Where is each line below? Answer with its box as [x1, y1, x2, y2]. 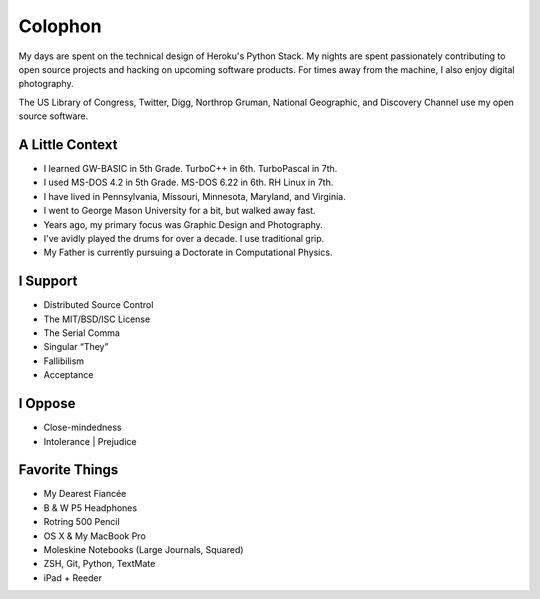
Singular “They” [43, 341, 109, 353]
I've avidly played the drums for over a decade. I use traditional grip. [43, 232, 325, 244]
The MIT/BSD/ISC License [43, 313, 151, 325]
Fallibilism [43, 355, 85, 367]
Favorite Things [18, 461, 119, 479]
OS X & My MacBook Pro [43, 530, 147, 542]
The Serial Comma [43, 327, 120, 339]
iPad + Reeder [43, 571, 103, 584]
